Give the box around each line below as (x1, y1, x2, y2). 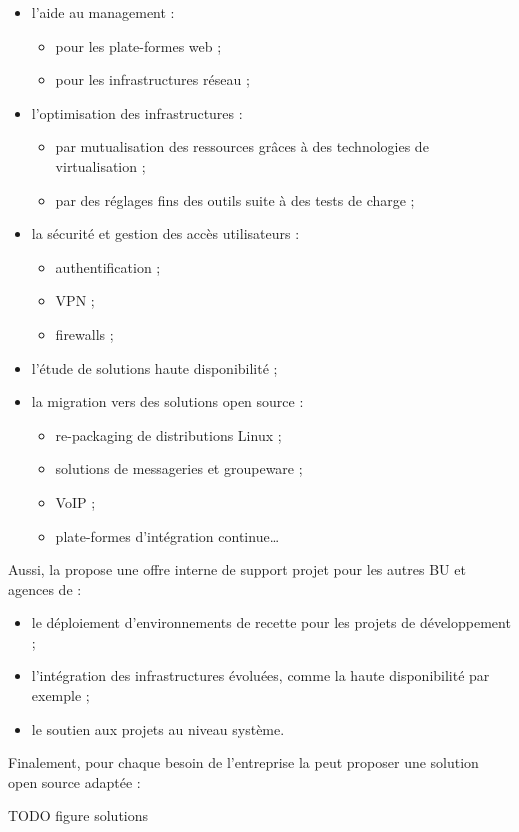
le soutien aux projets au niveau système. (31, 718, 285, 739)
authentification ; (55, 256, 161, 277)
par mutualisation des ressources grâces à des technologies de (55, 136, 429, 157)
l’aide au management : (31, 2, 175, 22)
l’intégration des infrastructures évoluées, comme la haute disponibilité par (31, 665, 490, 686)
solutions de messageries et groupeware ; (55, 458, 303, 479)
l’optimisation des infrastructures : (31, 102, 243, 123)
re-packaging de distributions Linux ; (55, 424, 282, 445)
